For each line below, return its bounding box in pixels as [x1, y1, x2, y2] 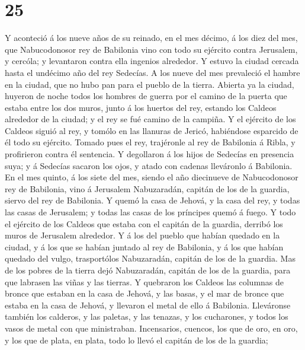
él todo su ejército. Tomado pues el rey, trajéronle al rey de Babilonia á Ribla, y [5, 136, 296, 148]
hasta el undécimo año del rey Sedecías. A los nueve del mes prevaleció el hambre [5, 66, 300, 78]
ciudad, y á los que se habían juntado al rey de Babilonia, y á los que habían [5, 240, 284, 253]
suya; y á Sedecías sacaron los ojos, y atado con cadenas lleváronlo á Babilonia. [5, 159, 293, 171]
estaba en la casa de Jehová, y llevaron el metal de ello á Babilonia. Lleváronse [5, 298, 291, 311]
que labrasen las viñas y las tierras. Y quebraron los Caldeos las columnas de [5, 275, 284, 288]
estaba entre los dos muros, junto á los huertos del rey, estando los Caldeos [5, 101, 277, 113]
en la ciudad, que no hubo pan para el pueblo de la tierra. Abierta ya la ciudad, [5, 78, 294, 90]
